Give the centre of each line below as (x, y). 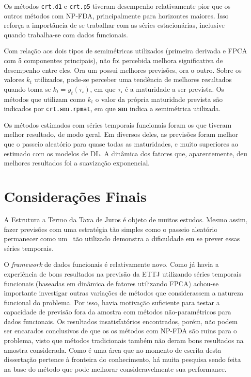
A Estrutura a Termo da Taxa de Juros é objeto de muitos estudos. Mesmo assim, (126, 219)
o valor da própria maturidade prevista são (159, 99)
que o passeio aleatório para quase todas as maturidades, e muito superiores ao (121, 144)
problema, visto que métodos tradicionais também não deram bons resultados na (124, 340)
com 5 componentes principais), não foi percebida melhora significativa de (113, 60)
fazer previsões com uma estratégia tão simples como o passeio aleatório (111, 229)
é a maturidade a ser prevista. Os (174, 89)
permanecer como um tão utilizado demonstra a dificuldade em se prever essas (122, 238)
